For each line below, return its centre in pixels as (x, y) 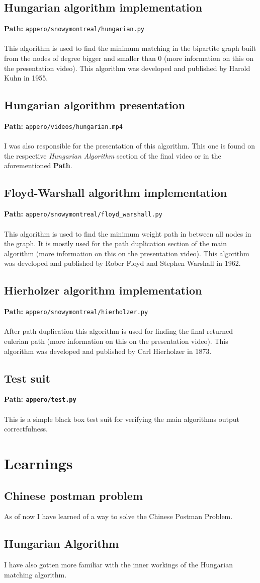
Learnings (38, 463)
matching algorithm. (35, 574)
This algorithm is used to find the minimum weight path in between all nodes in (128, 233)
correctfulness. (26, 429)
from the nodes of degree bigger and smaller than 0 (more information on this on (129, 58)
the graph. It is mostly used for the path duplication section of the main (115, 243)
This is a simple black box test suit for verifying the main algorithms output (122, 419)
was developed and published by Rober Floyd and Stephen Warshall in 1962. (122, 263)
